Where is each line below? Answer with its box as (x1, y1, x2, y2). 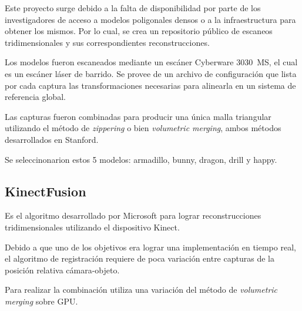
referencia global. (5, 91, 66, 103)
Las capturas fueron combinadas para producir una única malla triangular (5, 110, 271, 122)
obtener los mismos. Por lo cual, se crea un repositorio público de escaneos (5, 25, 273, 37)
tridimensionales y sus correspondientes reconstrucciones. (5, 36, 210, 48)
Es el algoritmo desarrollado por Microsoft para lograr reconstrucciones (5, 209, 261, 222)
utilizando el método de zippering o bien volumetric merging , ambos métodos (5, 122, 281, 134)
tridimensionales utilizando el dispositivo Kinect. (5, 220, 180, 233)
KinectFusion (5, 182, 86, 200)
